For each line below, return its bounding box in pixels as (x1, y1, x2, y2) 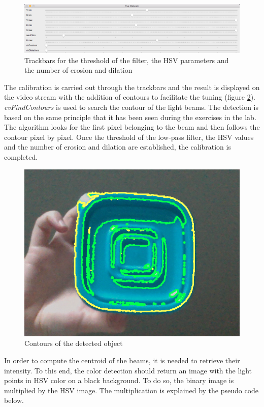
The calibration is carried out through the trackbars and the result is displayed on (4, 81, 260, 92)
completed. (4, 152, 38, 162)
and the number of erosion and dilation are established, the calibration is (4, 141, 231, 152)
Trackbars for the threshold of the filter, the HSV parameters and (24, 54, 229, 65)
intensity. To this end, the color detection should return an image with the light (4, 365, 252, 375)
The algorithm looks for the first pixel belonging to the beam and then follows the (4, 122, 260, 132)
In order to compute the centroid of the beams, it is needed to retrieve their (4, 355, 240, 365)
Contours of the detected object (24, 338, 123, 348)
